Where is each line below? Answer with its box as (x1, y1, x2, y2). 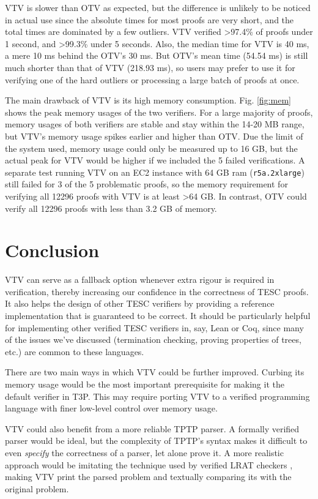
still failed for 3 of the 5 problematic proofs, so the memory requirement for (5, 178, 288, 190)
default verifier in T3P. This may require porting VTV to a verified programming (5, 389, 310, 402)
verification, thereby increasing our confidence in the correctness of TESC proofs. (5, 285, 309, 298)
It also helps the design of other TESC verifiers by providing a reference (5, 297, 275, 310)
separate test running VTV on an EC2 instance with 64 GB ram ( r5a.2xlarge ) (5, 165, 305, 178)
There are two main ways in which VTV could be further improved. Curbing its (5, 366, 305, 378)
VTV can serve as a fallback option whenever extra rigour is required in (5, 273, 275, 286)
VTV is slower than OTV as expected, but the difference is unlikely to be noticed (5, 1, 311, 13)
